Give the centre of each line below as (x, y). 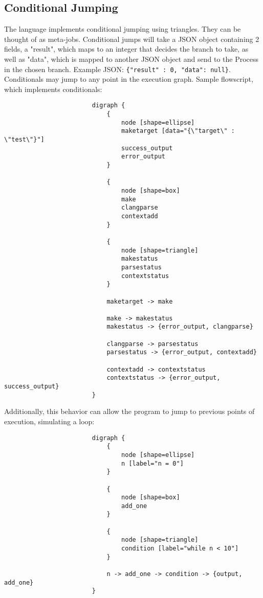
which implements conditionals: (53, 89)
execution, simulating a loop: (49, 421)
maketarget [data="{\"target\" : (178, 131)
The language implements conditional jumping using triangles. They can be (123, 29)
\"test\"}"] (24, 140)
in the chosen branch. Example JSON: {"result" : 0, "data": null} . (117, 69)
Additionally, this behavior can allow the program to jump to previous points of (129, 411)
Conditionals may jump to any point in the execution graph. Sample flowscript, (129, 79)
